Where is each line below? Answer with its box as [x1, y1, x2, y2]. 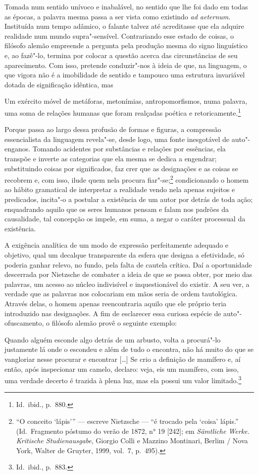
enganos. [4, 143, 31, 154]
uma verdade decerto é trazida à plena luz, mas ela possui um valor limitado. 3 [4, 374, 242, 385]
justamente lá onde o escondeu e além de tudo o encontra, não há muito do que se [4, 344, 254, 354]
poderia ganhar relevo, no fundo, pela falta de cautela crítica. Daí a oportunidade [4, 259, 252, 270]
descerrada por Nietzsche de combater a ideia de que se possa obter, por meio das [4, 269, 253, 279]
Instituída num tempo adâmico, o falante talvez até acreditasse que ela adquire [4, 21, 244, 31]
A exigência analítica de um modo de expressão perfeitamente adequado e [4, 240, 229, 250]
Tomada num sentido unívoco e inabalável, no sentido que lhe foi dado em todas [4, 1, 248, 11]
